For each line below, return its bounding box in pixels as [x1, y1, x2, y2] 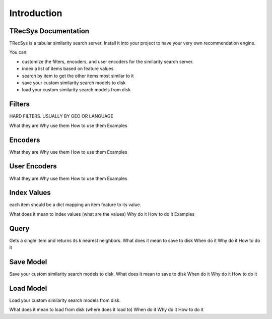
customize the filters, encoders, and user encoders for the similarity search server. [22, 58, 194, 65]
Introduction [9, 8, 62, 19]
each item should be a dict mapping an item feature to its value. [9, 202, 141, 208]
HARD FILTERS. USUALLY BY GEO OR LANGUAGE [9, 113, 113, 119]
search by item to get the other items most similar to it [22, 73, 134, 79]
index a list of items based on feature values [22, 66, 114, 72]
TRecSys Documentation [9, 27, 90, 35]
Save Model [9, 258, 47, 266]
